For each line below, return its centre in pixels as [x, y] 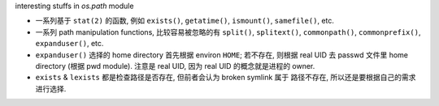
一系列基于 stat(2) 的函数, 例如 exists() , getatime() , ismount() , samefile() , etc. [185, 21]
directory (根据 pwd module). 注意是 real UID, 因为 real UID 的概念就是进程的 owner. [175, 66]
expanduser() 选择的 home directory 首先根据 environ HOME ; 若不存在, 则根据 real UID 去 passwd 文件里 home [222, 55]
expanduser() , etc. [70, 44]
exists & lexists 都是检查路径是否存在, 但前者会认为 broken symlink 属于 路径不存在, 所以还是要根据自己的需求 [226, 78]
